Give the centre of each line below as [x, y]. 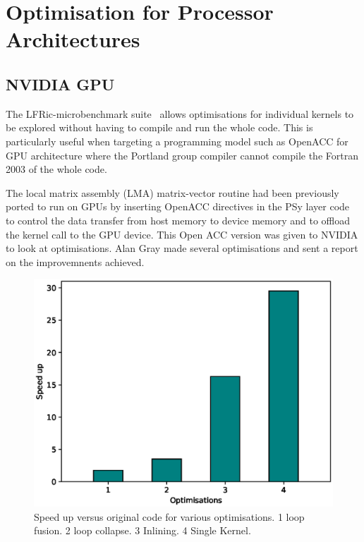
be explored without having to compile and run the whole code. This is [159, 127]
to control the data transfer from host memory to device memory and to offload [178, 220]
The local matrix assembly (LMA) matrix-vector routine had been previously [172, 192]
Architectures [73, 39]
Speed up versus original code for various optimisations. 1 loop [169, 516]
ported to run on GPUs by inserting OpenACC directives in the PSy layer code [178, 206]
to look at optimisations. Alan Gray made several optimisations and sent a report [182, 248]
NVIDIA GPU [60, 84]
